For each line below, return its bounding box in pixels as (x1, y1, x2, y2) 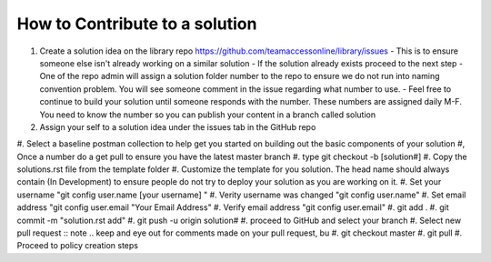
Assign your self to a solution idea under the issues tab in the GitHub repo (39, 121, 316, 132)
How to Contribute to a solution (16, 14, 257, 34)
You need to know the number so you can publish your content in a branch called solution (39, 109, 376, 120)
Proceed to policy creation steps (16, 240, 138, 251)
